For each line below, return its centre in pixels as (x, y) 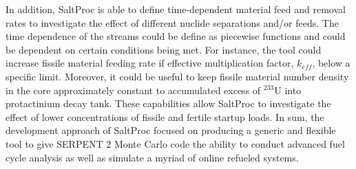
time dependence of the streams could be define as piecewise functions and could (176, 36)
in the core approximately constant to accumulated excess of (133, 90)
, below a (331, 63)
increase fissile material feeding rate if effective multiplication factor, (150, 63)
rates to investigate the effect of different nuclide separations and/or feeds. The (172, 22)
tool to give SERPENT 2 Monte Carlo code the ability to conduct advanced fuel (175, 143)
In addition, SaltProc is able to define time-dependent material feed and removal (176, 9)
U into (288, 90)
